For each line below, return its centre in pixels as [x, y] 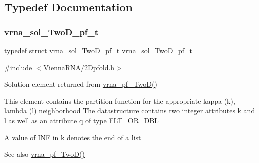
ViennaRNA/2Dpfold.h [79, 67]
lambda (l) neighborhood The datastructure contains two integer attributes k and [130, 111]
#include [18, 67]
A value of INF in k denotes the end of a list [73, 137]
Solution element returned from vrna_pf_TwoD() [81, 84]
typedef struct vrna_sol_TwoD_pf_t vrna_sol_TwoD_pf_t [98, 50]
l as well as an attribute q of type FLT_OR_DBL [81, 120]
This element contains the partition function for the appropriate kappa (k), [120, 101]
